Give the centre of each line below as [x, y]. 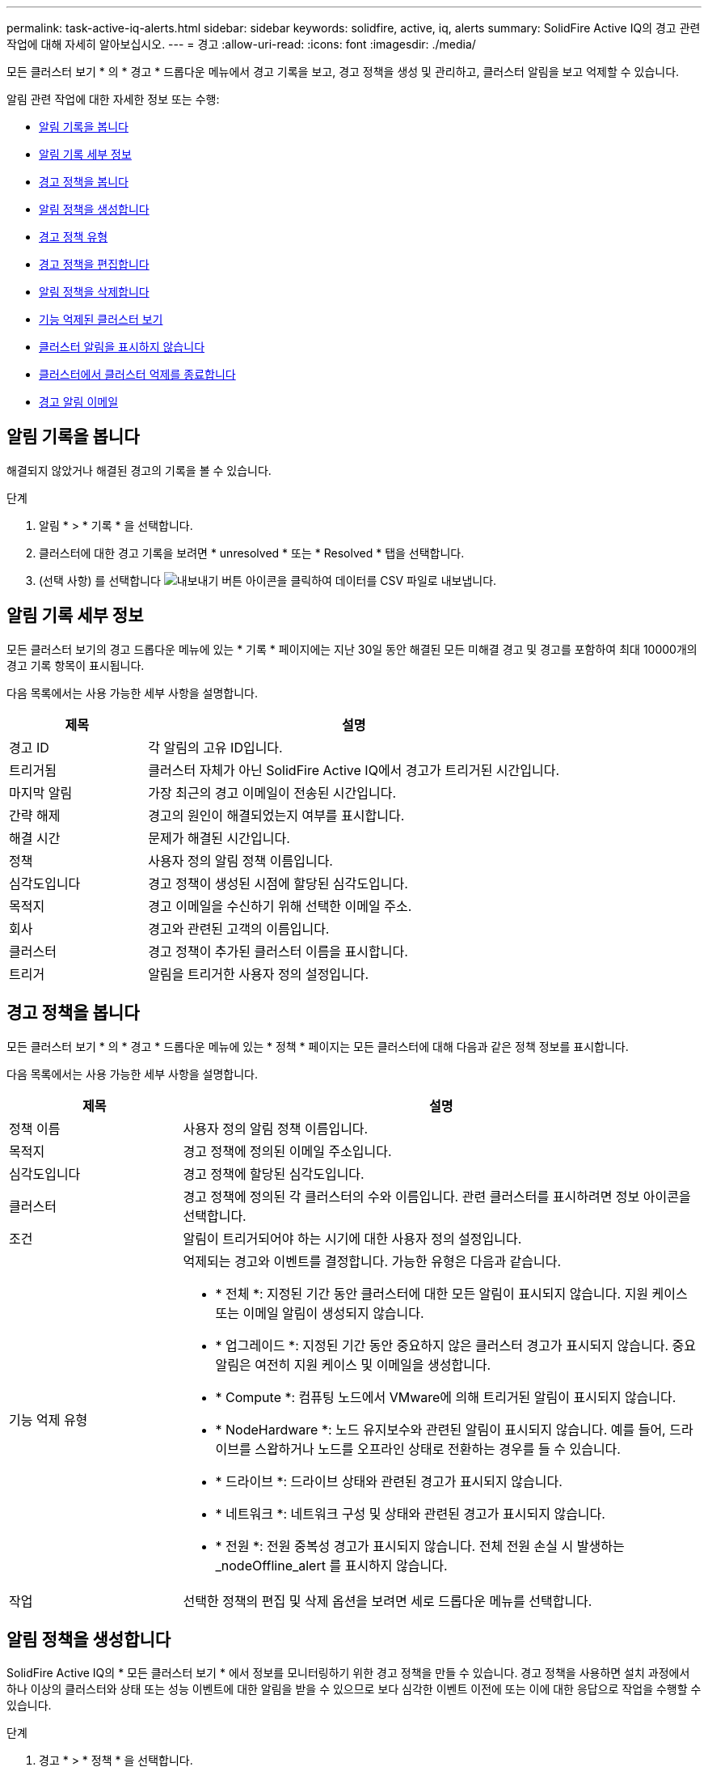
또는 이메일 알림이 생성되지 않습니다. [320, 1313]
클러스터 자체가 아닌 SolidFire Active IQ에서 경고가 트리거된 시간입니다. [354, 770]
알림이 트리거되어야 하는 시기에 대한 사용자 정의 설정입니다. [352, 1238]
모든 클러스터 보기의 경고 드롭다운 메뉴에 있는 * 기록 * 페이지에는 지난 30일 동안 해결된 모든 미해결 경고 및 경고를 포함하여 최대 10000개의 [352, 649]
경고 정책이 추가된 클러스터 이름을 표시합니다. [278, 951]
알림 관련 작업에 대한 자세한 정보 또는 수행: [113, 99]
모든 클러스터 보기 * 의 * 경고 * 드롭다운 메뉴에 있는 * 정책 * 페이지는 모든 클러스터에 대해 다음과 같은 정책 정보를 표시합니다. [318, 1046]
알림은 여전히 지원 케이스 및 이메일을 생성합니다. [353, 1364]
